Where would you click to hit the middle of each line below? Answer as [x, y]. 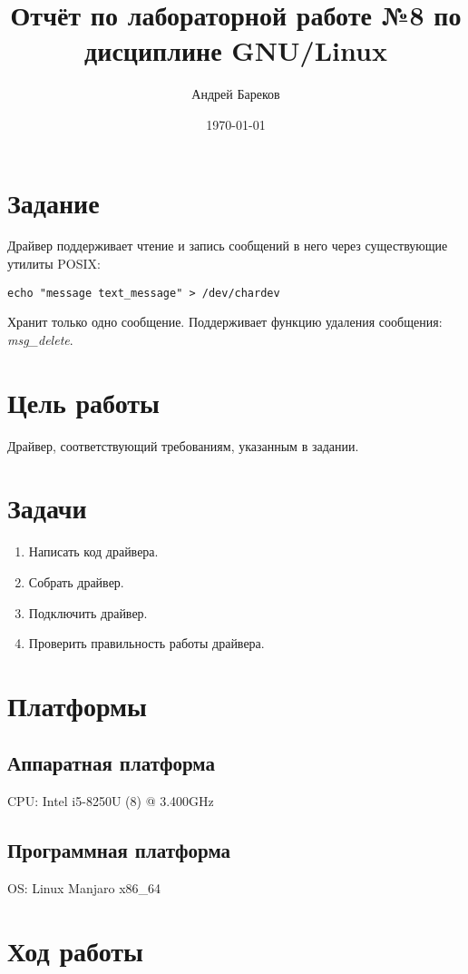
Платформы [77, 705]
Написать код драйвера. [93, 551]
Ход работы [75, 950]
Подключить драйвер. [88, 612]
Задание [54, 202]
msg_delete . [40, 339]
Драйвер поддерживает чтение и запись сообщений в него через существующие [228, 246]
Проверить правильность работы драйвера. [146, 643]
